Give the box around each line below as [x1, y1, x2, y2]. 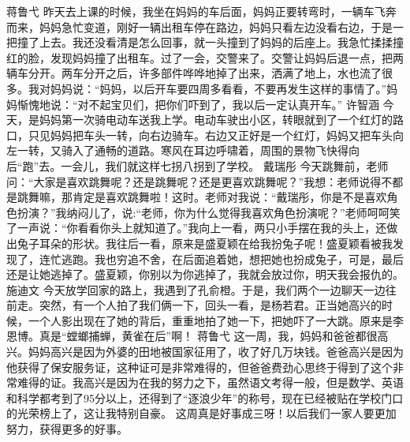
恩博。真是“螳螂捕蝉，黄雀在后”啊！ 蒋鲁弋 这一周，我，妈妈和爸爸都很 [6, 328, 378, 344]
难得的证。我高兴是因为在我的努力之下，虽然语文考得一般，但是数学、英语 [17, 374, 404, 391]
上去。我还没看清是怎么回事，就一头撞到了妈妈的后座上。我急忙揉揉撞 [39, 34, 404, 51]
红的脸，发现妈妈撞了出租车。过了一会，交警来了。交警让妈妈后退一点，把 [6, 49, 393, 66]
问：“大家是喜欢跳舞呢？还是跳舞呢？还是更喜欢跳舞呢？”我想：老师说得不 [6, 173, 393, 189]
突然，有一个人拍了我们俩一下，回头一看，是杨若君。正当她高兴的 [39, 297, 382, 313]
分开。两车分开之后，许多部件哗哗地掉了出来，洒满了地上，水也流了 [28, 65, 382, 81]
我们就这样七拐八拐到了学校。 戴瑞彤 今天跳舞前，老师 [105, 157, 389, 174]
